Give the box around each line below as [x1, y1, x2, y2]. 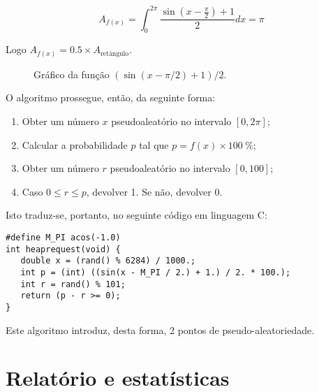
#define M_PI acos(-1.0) [6, 232, 121, 242]
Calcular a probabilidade [22, 137, 128, 152]
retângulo [100, 50, 129, 57]
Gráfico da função [34, 66, 110, 81]
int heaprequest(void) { [6, 244, 121, 254]
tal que [139, 137, 169, 152]
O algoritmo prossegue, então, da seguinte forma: [6, 90, 216, 105]
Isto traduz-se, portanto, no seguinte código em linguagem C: [6, 208, 267, 222]
